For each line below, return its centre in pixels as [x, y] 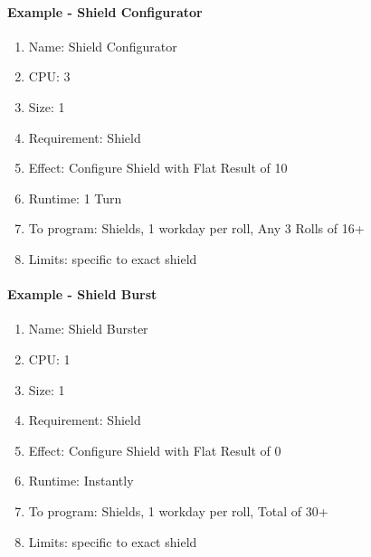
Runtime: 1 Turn [75, 198]
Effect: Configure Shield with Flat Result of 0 [155, 450]
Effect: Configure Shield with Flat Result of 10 [158, 168]
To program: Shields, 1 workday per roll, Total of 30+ [178, 510]
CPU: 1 [49, 359]
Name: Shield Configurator [103, 46]
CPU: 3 [49, 76]
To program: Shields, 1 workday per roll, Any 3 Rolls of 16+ [196, 228]
